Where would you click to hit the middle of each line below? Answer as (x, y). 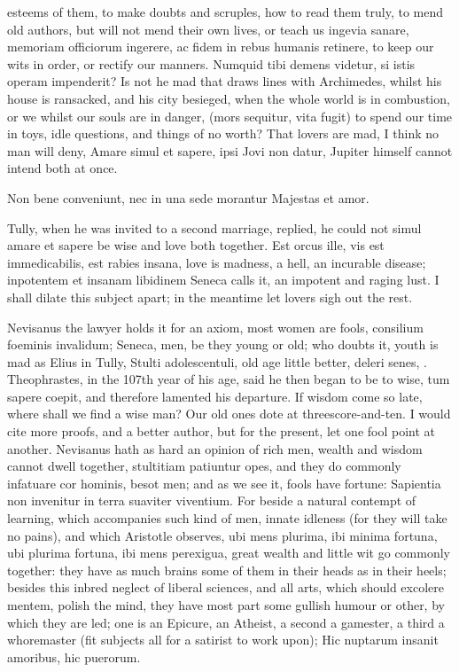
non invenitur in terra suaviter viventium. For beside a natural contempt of (212, 500)
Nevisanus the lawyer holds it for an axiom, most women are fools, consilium (215, 327)
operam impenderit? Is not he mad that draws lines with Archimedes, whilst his (225, 81)
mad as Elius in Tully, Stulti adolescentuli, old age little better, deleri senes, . (217, 361)
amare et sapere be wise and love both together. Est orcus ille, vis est (196, 245)
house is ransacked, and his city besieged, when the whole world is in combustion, (229, 98)
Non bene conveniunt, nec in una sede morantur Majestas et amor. (188, 197)
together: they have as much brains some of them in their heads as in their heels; (227, 570)
